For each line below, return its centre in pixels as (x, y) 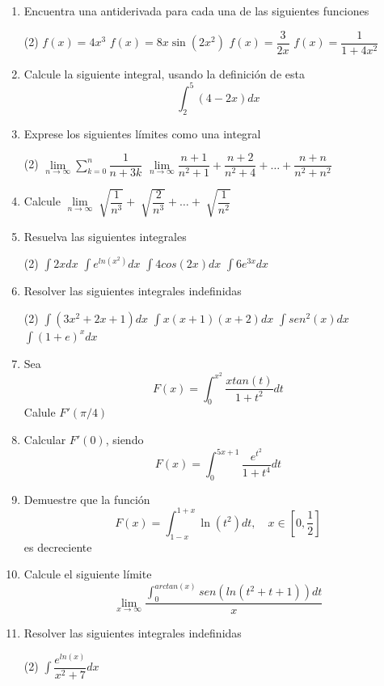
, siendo (124, 439)
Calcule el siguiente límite (88, 574)
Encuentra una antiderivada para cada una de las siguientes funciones (196, 11)
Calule (40, 412)
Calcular (45, 439)
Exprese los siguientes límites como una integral (142, 133)
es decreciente (58, 546)
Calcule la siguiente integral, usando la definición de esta (164, 73)
